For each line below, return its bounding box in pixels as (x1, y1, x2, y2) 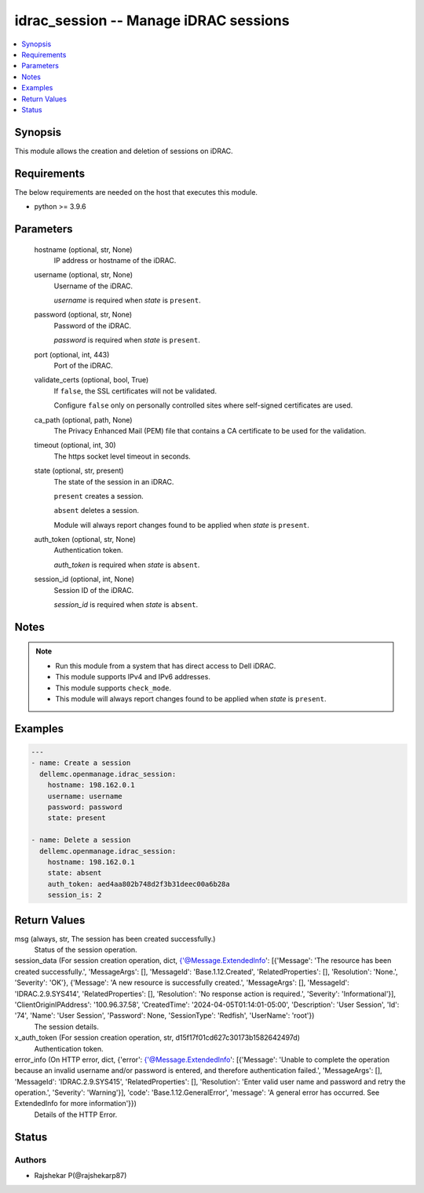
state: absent (47, 869, 102, 877)
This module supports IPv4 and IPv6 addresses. (55, 672, 211, 682)
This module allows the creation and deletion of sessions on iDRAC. (14, 146, 233, 156)
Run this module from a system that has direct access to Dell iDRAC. (55, 661, 276, 671)
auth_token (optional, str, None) (34, 535, 137, 544)
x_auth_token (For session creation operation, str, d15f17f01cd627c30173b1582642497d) (14, 1033, 300, 1042)
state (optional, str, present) (34, 466, 124, 475)
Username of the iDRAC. (53, 281, 133, 291)
